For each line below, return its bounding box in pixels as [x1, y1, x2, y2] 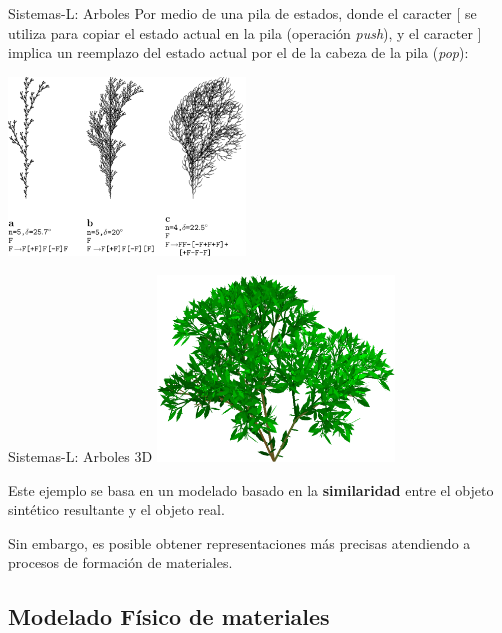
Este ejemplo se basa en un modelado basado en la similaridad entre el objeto [8, 479, 494, 500]
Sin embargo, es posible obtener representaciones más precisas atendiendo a [8, 532, 471, 553]
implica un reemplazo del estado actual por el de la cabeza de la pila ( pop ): [8, 42, 469, 63]
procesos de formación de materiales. [8, 552, 233, 573]
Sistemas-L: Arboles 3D [8, 445, 153, 466]
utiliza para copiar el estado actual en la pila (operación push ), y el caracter [8, 22, 473, 43]
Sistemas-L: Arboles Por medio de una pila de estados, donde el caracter [8, 3, 452, 23]
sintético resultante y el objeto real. [8, 499, 225, 520]
